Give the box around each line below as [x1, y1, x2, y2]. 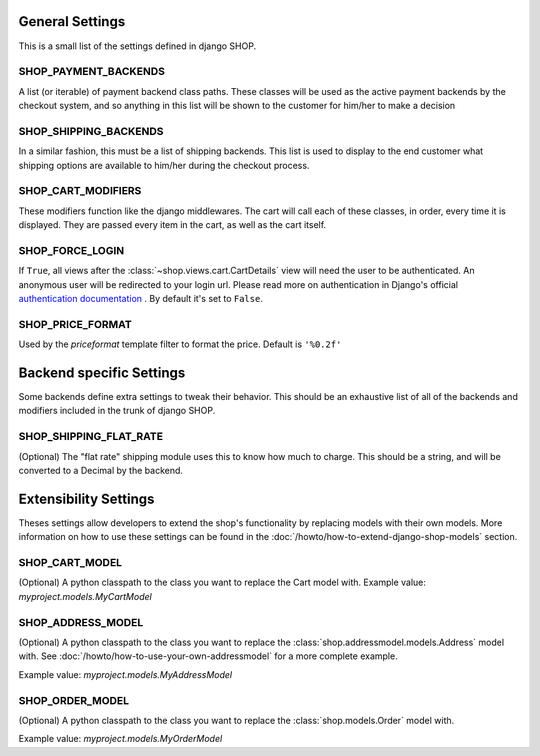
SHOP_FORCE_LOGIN [18, 243, 125, 257]
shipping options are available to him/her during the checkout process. [18, 159, 310, 171]
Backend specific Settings [18, 364, 186, 381]
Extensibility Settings [18, 490, 155, 507]
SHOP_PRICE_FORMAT [18, 317, 132, 331]
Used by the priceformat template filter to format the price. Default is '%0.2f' [18, 338, 342, 350]
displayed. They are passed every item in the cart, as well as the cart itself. [18, 219, 327, 231]
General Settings [18, 13, 126, 30]
